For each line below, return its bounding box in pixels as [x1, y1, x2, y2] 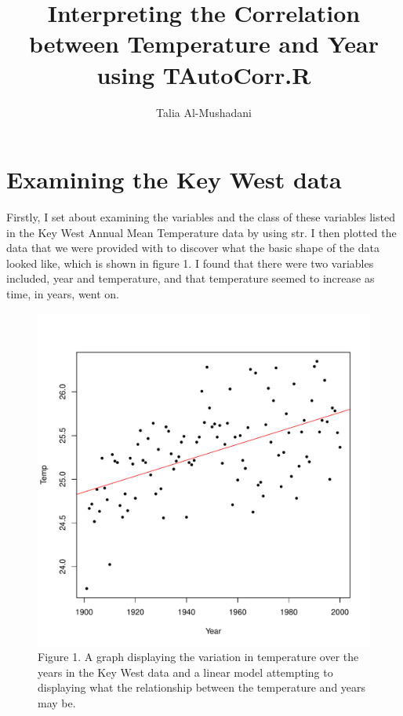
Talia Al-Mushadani [156, 104, 252, 120]
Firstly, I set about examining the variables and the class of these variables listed [6, 209, 395, 225]
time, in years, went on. [6, 286, 119, 301]
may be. [38, 694, 76, 711]
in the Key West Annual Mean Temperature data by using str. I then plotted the [6, 224, 397, 240]
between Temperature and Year [28, 27, 379, 60]
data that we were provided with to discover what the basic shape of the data [6, 239, 379, 256]
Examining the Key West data [6, 163, 342, 195]
